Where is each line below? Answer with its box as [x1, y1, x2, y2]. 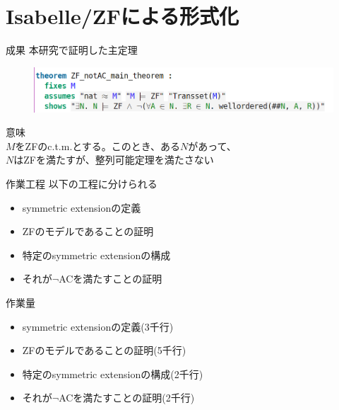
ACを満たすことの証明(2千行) [59, 390, 195, 405]
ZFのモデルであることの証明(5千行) [22, 343, 186, 358]
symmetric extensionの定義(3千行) [22, 319, 174, 334]
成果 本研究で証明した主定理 [6, 42, 138, 57]
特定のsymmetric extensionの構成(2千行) [22, 366, 203, 381]
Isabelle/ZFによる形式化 [6, 1, 239, 30]
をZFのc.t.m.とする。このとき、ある [15, 138, 180, 153]
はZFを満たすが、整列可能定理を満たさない [13, 152, 214, 167]
